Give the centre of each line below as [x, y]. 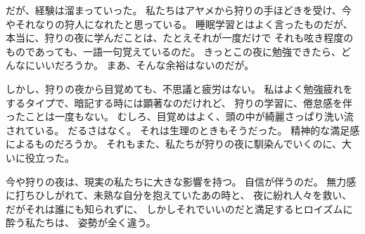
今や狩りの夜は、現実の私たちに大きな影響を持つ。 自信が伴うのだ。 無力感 [181, 181]
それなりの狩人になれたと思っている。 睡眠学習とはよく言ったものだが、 [184, 24]
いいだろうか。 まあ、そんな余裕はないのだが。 [145, 65]
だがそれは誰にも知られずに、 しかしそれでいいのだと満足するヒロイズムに [179, 208]
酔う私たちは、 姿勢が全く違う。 [81, 222]
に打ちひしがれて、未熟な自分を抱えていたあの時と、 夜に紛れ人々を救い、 [179, 195]
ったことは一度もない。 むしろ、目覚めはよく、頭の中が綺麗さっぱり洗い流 [180, 116]
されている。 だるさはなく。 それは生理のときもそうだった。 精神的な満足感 [183, 130]
